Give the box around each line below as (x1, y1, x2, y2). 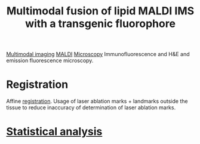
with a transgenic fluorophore (24, 17, 176, 30)
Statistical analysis (6, 125, 103, 139)
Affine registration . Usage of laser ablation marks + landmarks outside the (6, 97, 188, 105)
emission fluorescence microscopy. (6, 57, 94, 64)
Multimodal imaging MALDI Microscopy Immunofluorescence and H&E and (6, 51, 190, 58)
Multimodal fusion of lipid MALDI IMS (6, 4, 195, 18)
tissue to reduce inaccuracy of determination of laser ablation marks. (6, 104, 176, 111)
